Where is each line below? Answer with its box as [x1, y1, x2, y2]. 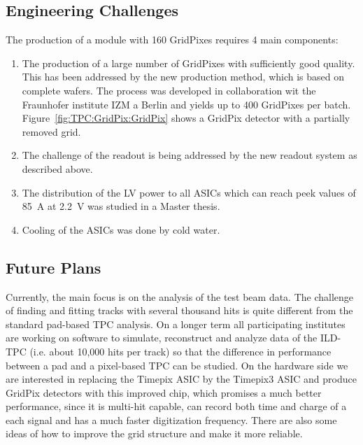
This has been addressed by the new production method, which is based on [22, 69, 345, 84]
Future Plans [6, 256, 101, 278]
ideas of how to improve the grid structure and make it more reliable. [6, 426, 303, 441]
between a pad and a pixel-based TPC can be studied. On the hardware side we [6, 358, 348, 372]
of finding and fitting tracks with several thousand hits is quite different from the [6, 303, 353, 318]
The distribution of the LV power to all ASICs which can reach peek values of [22, 185, 356, 199]
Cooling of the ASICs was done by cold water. [22, 222, 220, 236]
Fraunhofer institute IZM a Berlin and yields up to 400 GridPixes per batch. [22, 97, 351, 111]
